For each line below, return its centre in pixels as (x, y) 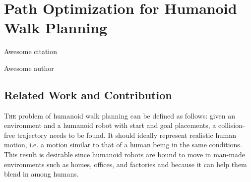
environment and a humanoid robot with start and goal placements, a (110, 125)
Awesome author (29, 68)
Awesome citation (31, 51)
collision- (231, 125)
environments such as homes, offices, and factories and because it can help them (125, 164)
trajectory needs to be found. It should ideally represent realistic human (127, 135)
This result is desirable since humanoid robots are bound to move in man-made (125, 154)
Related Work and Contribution (88, 94)
